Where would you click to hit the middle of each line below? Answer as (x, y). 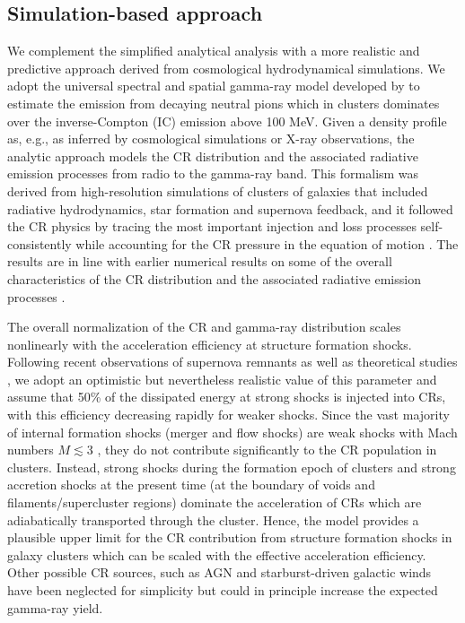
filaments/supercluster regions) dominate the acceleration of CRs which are (215, 502)
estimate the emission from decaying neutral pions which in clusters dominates (224, 103)
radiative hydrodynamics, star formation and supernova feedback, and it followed (230, 208)
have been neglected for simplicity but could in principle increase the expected (223, 590)
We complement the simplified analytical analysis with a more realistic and (214, 51)
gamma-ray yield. (55, 607)
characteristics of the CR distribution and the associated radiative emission (214, 278)
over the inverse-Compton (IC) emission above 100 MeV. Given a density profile (227, 121)
